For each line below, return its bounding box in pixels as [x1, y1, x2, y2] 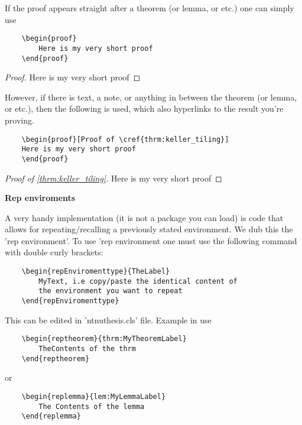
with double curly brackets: [5, 246, 103, 258]
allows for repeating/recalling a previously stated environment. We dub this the [5, 223, 293, 235]
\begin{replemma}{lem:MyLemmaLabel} [21, 392, 166, 401]
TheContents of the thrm [38, 344, 136, 353]
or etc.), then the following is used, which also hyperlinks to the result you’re [5, 102, 284, 115]
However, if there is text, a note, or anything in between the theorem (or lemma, [5, 90, 297, 103]
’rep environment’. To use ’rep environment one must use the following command [5, 234, 297, 246]
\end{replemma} [21, 412, 81, 421]
